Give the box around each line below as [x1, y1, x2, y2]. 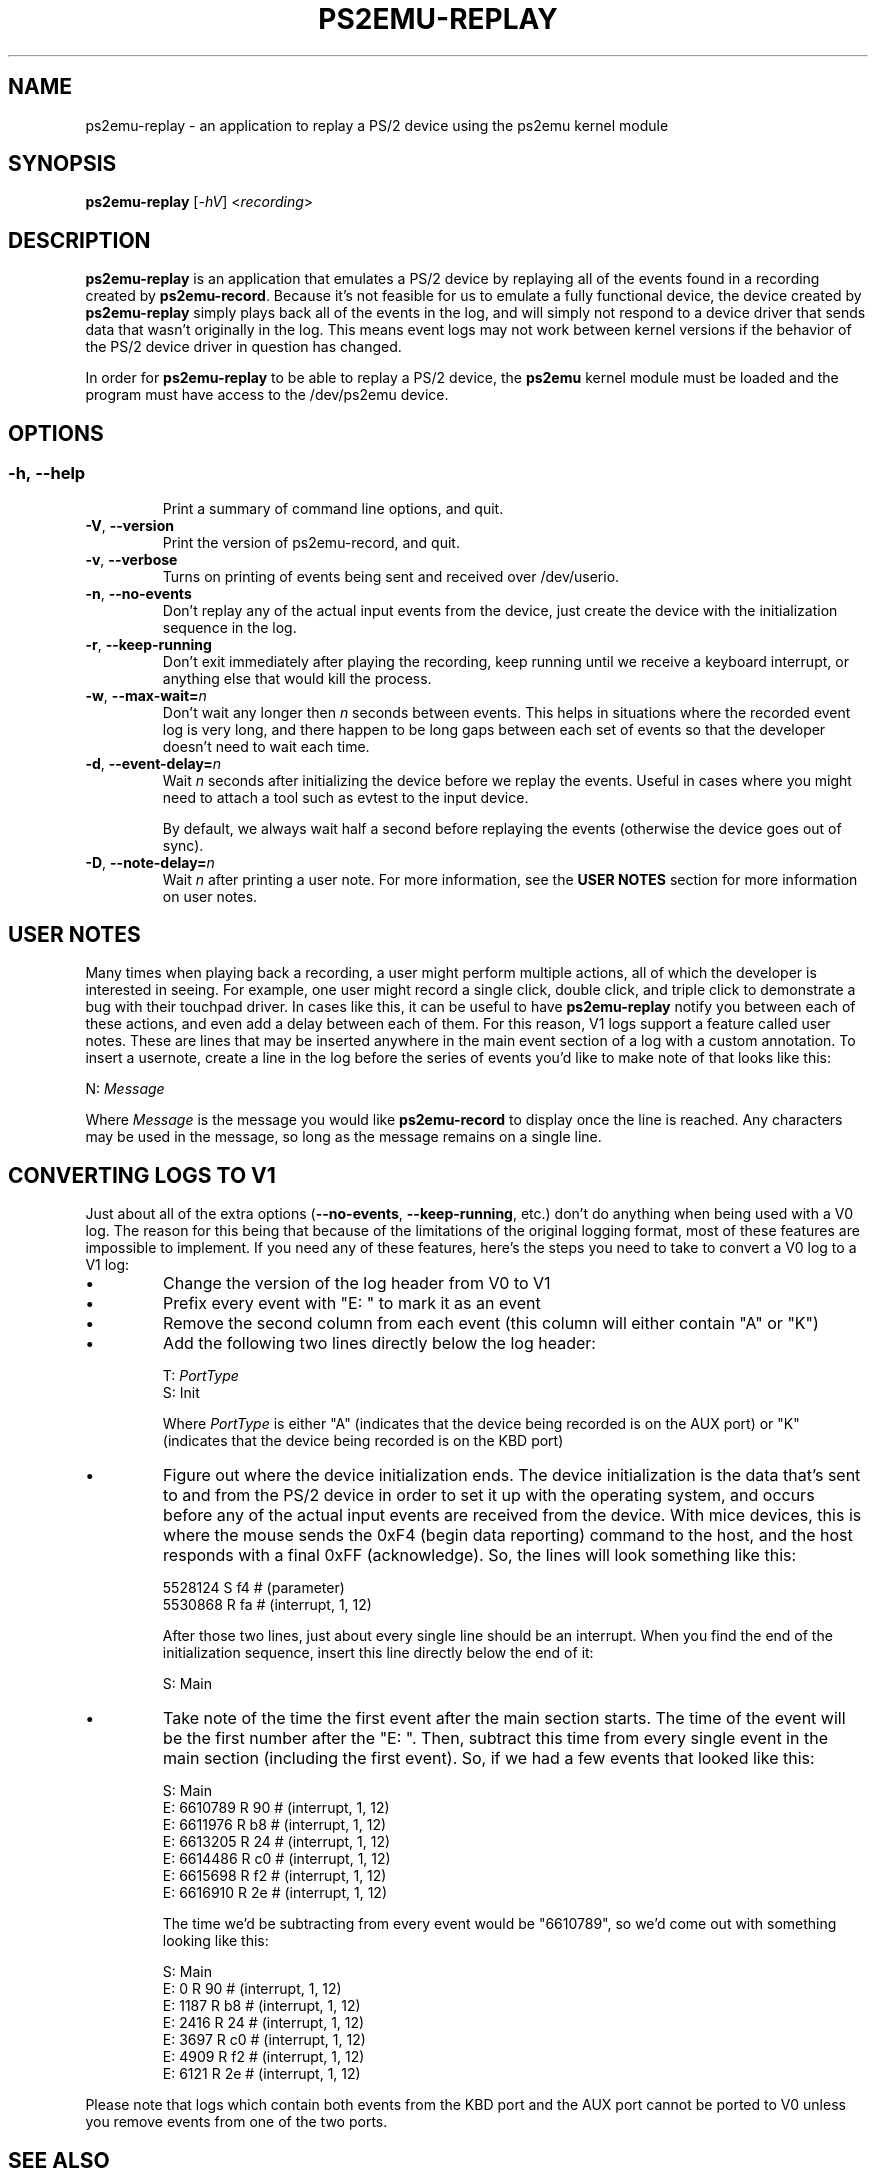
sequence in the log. [162, 618, 297, 636]
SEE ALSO [8, 2147, 110, 2173]
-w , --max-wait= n [85, 686, 207, 704]
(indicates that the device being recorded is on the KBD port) [162, 1432, 564, 1450]
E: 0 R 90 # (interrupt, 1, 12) [162, 1980, 342, 1998]
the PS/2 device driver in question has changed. [85, 338, 402, 356]
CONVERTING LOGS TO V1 [8, 1162, 276, 1188]
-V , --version [85, 516, 174, 534]
